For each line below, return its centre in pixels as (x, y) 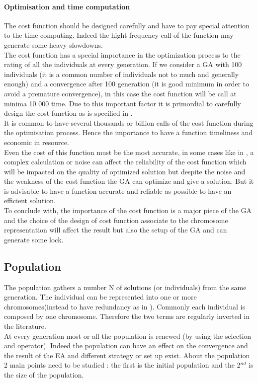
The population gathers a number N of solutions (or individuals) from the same (125, 287)
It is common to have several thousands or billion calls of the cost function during (129, 122)
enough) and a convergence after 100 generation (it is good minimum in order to (127, 84)
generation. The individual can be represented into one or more (100, 297)
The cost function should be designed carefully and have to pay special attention (127, 25)
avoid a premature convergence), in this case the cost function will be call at (120, 93)
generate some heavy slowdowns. (53, 44)
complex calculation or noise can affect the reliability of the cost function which (125, 162)
